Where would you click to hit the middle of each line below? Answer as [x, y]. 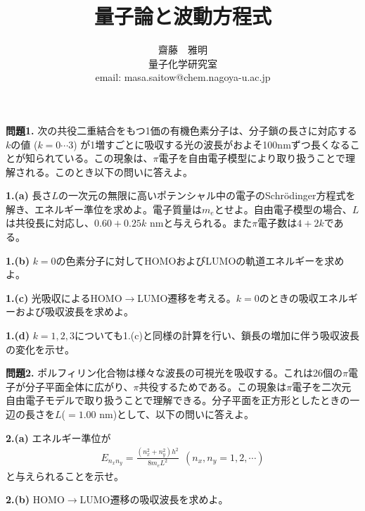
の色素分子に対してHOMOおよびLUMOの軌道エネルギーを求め [200, 260]
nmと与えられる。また [201, 223]
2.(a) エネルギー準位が [58, 437]
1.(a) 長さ [29, 195]
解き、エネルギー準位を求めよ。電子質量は [104, 209]
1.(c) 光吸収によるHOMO [64, 297]
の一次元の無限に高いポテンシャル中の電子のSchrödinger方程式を [207, 195]
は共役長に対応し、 [50, 223]
